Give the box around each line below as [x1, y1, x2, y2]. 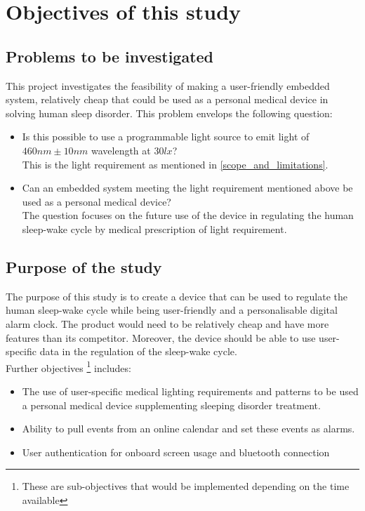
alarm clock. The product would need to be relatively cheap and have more [6, 316, 329, 331]
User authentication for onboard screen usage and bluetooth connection [22, 444, 330, 459]
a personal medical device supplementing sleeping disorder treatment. [22, 397, 321, 412]
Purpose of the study [6, 255, 162, 277]
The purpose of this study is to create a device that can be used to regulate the [6, 288, 347, 303]
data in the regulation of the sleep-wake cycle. [39, 344, 237, 359]
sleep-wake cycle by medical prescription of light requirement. [22, 221, 287, 236]
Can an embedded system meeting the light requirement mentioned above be [22, 180, 353, 195]
